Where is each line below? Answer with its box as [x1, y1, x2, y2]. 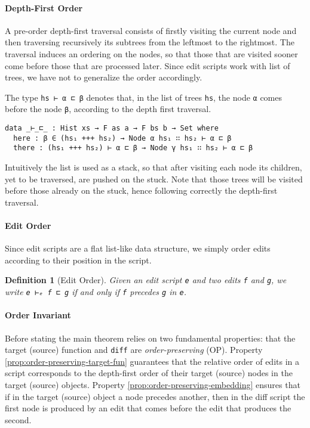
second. [5, 413, 32, 426]
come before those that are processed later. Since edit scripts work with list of [5, 59, 290, 72]
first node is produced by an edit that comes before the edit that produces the [5, 402, 291, 414]
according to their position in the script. [5, 253, 152, 266]
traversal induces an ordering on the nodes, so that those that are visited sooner [5, 47, 298, 60]
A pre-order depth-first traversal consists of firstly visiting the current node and [5, 24, 297, 36]
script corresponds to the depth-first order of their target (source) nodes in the [5, 367, 293, 379]
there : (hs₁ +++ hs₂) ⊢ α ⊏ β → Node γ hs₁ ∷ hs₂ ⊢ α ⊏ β [13, 144, 253, 153]
